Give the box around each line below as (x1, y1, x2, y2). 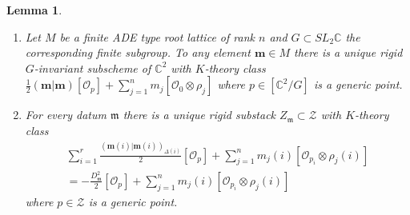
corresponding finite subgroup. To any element (25, 44, 251, 61)
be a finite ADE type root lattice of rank (59, 28, 255, 45)
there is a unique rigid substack (123, 106, 276, 123)
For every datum (25, 106, 107, 123)
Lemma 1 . (6, 2, 62, 18)
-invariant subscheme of (34, 59, 151, 76)
